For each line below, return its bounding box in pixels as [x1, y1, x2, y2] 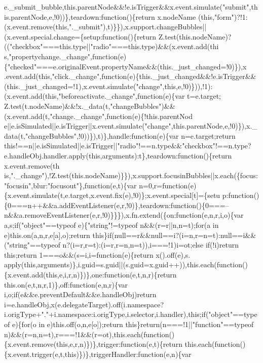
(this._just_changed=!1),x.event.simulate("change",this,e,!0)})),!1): [4, 80, 213, 91]
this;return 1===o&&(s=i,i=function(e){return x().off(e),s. [4, 249, 191, 260]
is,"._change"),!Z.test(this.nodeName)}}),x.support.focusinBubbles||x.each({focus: [4, 170, 258, 181]
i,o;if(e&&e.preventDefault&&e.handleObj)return [4, 289, 157, 300]
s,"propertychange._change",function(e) [4, 51, 127, 61]
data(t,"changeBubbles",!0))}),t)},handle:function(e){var [4, 130, 179, 141]
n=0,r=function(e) [139, 180, 197, 190]
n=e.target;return [181, 130, 236, 141]
